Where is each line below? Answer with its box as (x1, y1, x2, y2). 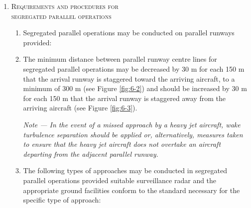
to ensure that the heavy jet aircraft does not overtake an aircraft (23, 139, 221, 149)
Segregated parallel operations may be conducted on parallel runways (23, 27, 235, 38)
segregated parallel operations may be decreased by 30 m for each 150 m (23, 63, 245, 74)
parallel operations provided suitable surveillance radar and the (23, 175, 217, 185)
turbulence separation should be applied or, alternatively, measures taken (23, 129, 243, 139)
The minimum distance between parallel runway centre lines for (23, 54, 217, 64)
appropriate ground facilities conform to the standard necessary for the (23, 185, 240, 195)
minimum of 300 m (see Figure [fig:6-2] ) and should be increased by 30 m (23, 83, 247, 94)
